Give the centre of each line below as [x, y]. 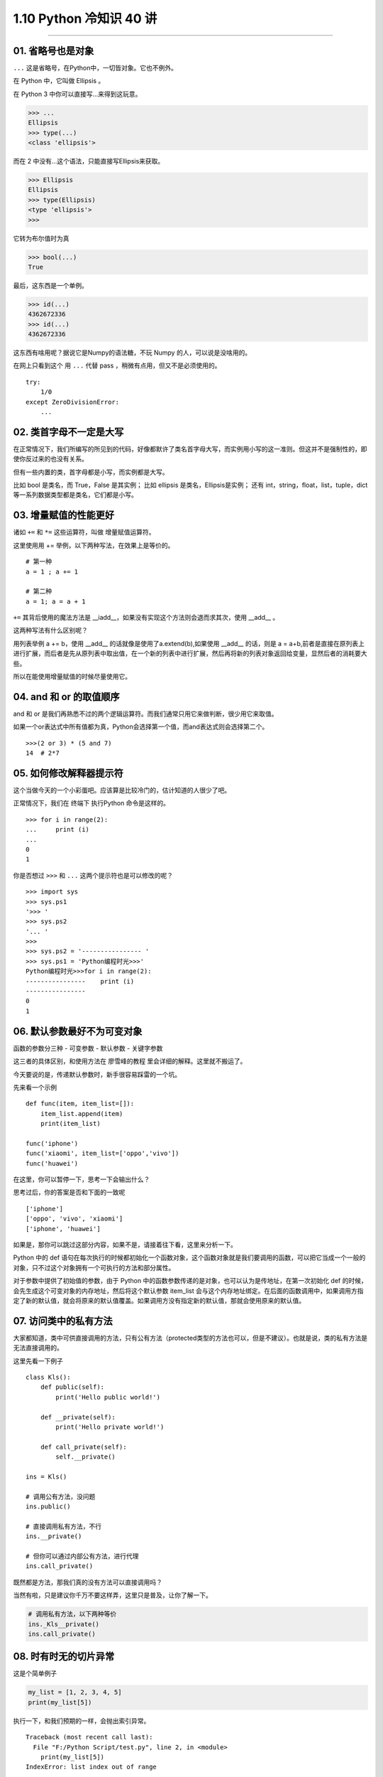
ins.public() [48, 1507]
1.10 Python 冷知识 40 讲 [85, 18]
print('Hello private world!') [110, 1427]
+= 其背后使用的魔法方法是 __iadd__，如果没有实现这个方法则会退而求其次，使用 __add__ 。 [146, 618]
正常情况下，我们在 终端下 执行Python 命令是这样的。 [91, 803]
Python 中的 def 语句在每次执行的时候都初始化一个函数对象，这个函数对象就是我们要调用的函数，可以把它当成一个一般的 [189, 1257]
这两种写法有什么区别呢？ [50, 630]
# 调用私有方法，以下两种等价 [72, 1614]
